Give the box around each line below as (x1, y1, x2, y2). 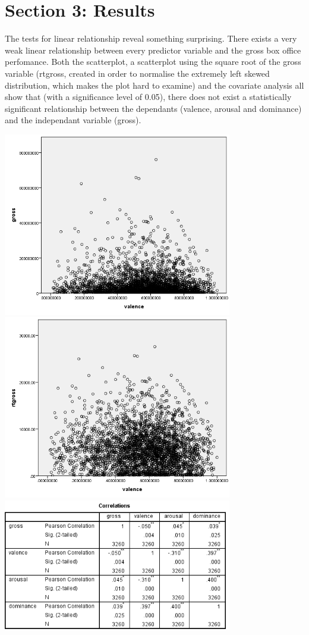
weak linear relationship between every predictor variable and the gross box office (5, 43, 301, 56)
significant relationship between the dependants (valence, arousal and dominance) (5, 102, 302, 114)
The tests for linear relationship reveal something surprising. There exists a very (5, 32, 297, 45)
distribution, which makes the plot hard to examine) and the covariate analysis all (5, 79, 304, 91)
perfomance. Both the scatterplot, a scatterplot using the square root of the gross (5, 55, 301, 68)
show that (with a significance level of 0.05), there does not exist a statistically (5, 90, 292, 103)
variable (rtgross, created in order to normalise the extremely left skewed (5, 67, 270, 79)
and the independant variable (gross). (5, 114, 141, 126)
